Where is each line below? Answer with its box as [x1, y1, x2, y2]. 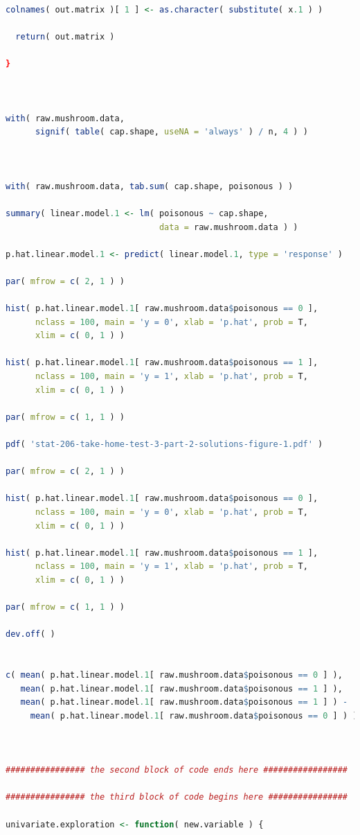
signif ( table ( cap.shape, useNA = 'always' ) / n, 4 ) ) [35, 127, 308, 137]
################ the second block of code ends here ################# [6, 765, 348, 775]
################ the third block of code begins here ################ [6, 792, 348, 802]
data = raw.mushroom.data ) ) [159, 222, 298, 232]
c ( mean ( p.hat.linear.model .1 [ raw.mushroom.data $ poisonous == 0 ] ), [6, 670, 343, 680]
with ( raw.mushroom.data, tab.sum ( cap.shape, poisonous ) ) [6, 181, 294, 191]
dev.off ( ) [6, 629, 55, 640]
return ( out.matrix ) [15, 32, 115, 42]
